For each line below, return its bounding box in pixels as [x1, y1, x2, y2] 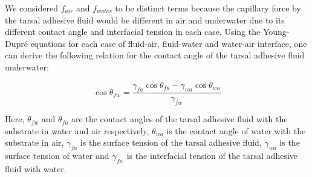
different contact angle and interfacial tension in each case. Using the [5, 25, 261, 38]
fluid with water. [5, 162, 67, 175]
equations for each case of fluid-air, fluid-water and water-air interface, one [30, 37, 307, 49]
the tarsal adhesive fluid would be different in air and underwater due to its [5, 13, 285, 26]
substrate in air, [5, 136, 64, 149]
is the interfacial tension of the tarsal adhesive [126, 149, 298, 162]
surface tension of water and [5, 149, 109, 162]
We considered [5, 2, 59, 14]
